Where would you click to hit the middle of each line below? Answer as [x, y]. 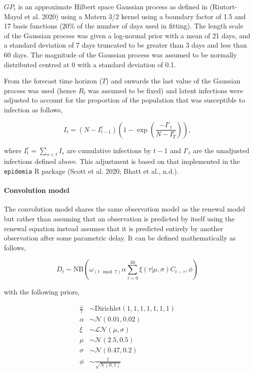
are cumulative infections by [109, 150]
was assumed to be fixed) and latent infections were [165, 90]
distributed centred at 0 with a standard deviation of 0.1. [90, 64]
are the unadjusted [221, 150]
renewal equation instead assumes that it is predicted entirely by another [114, 228]
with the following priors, [42, 292]
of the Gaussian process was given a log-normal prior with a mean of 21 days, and [127, 35]
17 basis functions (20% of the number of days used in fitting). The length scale [124, 26]
